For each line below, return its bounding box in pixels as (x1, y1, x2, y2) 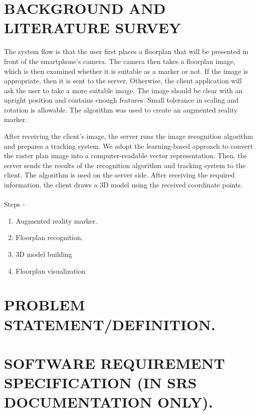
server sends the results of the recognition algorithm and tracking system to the (4, 160, 246, 170)
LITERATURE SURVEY (4, 17, 181, 38)
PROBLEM (4, 295, 85, 315)
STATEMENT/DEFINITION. (4, 314, 215, 334)
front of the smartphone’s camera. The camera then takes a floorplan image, (4, 56, 236, 66)
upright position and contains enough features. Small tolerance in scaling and (4, 95, 239, 105)
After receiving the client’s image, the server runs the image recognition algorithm (4, 131, 253, 141)
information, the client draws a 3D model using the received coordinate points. (4, 179, 243, 190)
